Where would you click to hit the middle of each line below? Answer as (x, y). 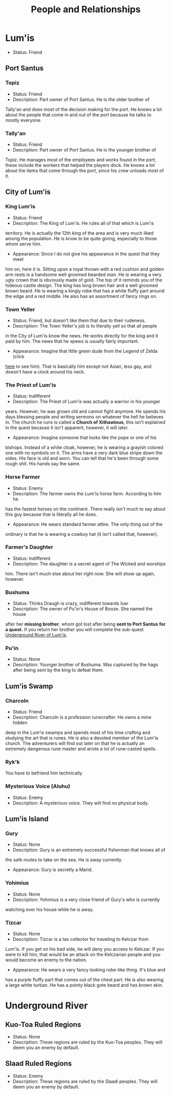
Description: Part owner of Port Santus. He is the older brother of (81, 99)
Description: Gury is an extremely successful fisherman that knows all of (89, 850)
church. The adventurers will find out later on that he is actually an (75, 743)
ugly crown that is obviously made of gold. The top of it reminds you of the (84, 280)
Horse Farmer (23, 477)
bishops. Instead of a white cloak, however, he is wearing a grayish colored (84, 447)
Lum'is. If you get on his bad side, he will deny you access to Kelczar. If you (85, 949)
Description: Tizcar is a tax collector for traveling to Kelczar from (81, 939)
